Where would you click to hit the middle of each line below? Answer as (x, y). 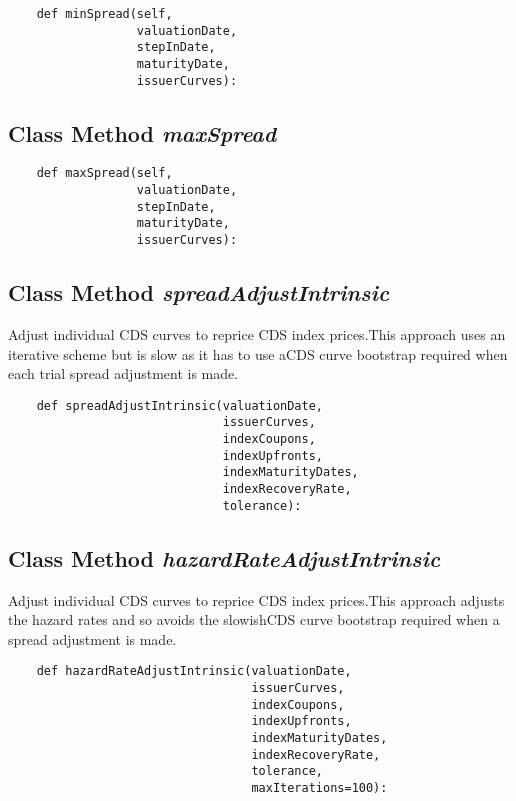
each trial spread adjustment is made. (123, 373)
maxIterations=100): (319, 787)
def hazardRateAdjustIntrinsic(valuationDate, (194, 671)
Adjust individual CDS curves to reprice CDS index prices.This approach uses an (257, 333)
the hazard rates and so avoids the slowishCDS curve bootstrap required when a (254, 619)
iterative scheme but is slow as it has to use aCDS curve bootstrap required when (258, 353)
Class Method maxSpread (142, 132)
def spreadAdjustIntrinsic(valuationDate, (179, 405)
